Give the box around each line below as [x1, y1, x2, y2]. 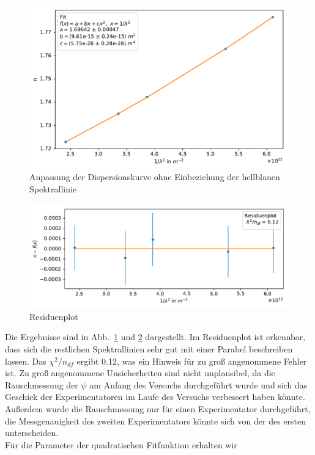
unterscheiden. [5, 426, 59, 439]
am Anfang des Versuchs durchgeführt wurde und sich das [89, 378, 308, 391]
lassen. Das [5, 354, 46, 367]
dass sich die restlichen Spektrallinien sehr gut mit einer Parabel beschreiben [5, 343, 293, 355]
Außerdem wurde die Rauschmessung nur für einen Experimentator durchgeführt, [5, 402, 311, 415]
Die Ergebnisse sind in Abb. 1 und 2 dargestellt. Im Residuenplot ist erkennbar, [5, 330, 306, 343]
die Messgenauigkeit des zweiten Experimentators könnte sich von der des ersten [5, 414, 306, 427]
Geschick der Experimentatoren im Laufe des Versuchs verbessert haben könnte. [5, 390, 305, 403]
